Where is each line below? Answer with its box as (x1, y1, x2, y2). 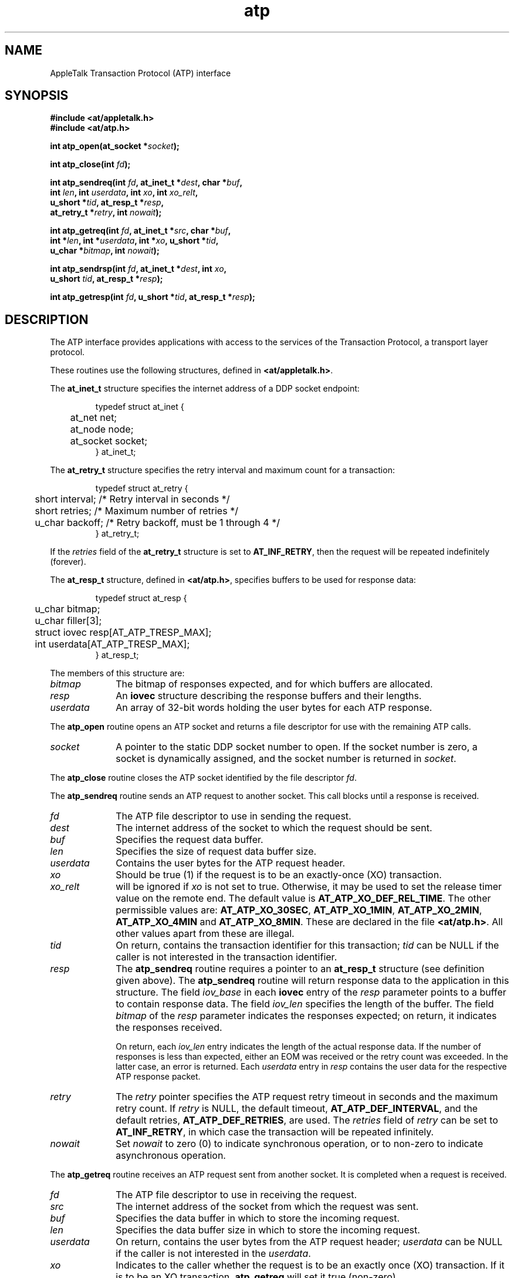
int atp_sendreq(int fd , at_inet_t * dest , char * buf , (50, 177, 243, 188)
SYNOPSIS (5, 88, 69, 103)
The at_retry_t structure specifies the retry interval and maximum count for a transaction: (50, 465, 395, 476)
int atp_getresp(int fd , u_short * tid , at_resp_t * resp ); (50, 292, 255, 302)
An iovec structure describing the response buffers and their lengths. (116, 690, 422, 702)
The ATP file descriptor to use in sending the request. (116, 810, 351, 822)
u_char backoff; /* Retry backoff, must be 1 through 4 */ (35, 517, 280, 529)
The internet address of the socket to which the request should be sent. (116, 822, 432, 834)
